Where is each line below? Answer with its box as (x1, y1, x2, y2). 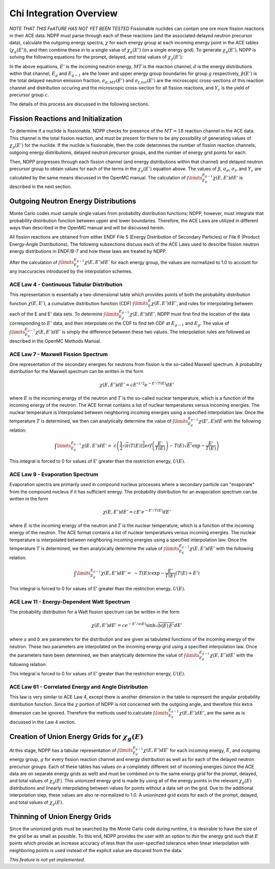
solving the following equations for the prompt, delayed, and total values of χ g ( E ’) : (9, 54, 183, 61)
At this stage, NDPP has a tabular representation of (9, 747, 117, 753)
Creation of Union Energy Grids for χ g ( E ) (9, 732, 144, 742)
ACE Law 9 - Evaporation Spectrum (9, 471, 99, 478)
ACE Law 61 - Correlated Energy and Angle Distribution (9, 683, 148, 690)
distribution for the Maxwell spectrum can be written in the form (9, 368, 144, 375)
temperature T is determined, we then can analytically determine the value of (9, 418, 172, 424)
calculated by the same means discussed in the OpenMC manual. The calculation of (9, 174, 186, 180)
